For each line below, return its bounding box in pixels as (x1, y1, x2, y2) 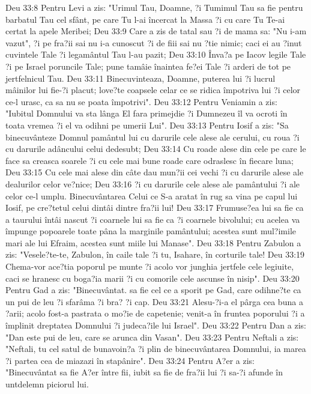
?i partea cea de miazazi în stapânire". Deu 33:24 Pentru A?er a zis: (5, 354, 255, 366)
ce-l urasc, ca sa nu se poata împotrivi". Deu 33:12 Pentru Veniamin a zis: (5, 95, 277, 108)
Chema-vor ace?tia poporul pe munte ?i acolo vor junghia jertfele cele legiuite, (5, 260, 294, 273)
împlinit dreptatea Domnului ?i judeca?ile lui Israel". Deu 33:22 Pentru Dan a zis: (5, 319, 306, 332)
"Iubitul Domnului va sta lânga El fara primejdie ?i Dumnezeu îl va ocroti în (5, 107, 288, 120)
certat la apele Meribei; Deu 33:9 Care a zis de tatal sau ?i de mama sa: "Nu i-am (5, 25, 307, 37)
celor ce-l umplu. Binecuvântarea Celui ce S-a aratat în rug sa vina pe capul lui (5, 189, 298, 202)
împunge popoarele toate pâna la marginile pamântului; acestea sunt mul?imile (5, 225, 297, 237)
